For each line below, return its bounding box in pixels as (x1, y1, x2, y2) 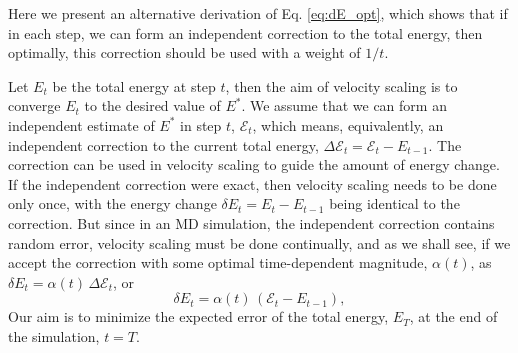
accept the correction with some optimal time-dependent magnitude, (8, 252, 428, 273)
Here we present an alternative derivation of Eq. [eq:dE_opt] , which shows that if (8, 3, 508, 23)
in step (180, 114, 222, 135)
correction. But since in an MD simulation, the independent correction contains (8, 212, 495, 233)
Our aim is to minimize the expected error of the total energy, (8, 306, 389, 327)
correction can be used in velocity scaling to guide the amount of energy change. (8, 154, 500, 175)
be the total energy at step (52, 75, 216, 96)
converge (8, 95, 61, 116)
